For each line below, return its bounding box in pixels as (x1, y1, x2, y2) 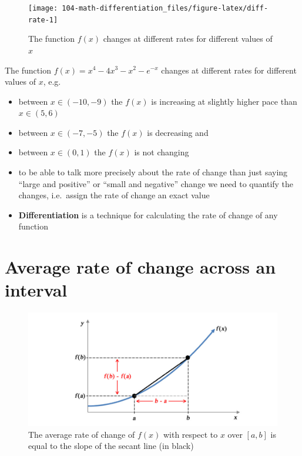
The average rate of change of (28, 428, 135, 440)
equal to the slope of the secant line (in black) (28, 440, 194, 452)
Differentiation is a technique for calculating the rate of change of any (18, 208, 278, 221)
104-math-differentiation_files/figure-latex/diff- (62, 4, 269, 12)
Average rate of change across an (5, 255, 276, 279)
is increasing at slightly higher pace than (151, 95, 297, 107)
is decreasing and (147, 126, 209, 138)
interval (5, 278, 68, 302)
